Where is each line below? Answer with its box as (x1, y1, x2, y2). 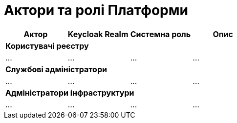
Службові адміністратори (5, 64, 107, 74)
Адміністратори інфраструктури (5, 87, 134, 98)
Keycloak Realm (67, 29, 129, 39)
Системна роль (130, 29, 191, 39)
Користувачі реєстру (5, 41, 89, 51)
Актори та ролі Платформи (4, 2, 188, 19)
